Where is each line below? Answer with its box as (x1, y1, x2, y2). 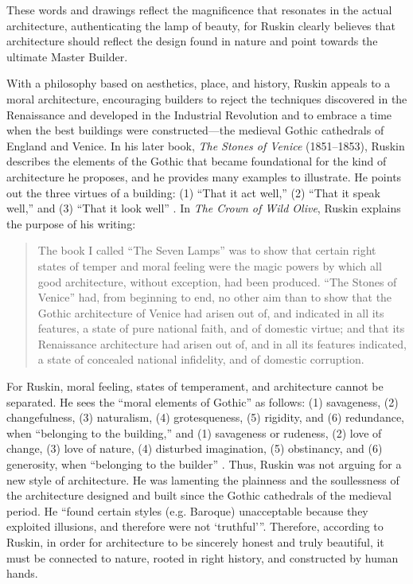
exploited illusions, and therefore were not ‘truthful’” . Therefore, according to (6, 518, 384, 535)
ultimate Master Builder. (6, 48, 128, 64)
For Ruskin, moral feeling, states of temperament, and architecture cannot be (6, 378, 384, 395)
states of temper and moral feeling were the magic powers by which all (37, 257, 382, 274)
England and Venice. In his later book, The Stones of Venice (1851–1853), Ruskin (6, 137, 405, 154)
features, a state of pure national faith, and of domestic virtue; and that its (37, 320, 405, 337)
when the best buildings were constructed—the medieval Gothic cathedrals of (6, 122, 384, 138)
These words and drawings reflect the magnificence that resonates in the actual (6, 2, 392, 18)
